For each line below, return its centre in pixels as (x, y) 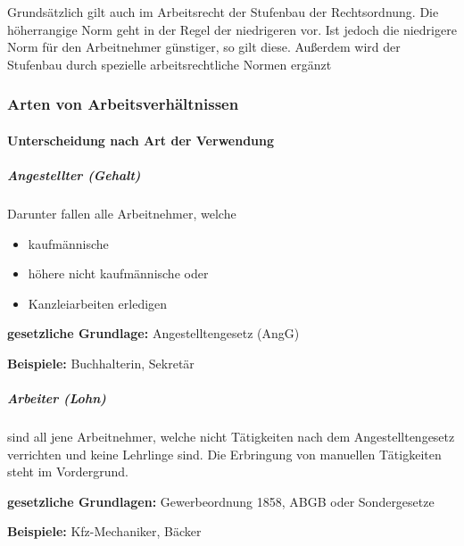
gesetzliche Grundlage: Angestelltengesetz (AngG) (153, 333)
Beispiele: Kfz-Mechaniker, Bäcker (104, 531)
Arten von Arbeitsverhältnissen (123, 104)
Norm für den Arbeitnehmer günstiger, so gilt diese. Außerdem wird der (204, 47)
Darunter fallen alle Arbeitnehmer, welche (122, 213)
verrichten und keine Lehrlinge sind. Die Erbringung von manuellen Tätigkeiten (224, 454)
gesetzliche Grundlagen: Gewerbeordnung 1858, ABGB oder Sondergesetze (221, 501)
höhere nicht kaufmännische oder (118, 273)
